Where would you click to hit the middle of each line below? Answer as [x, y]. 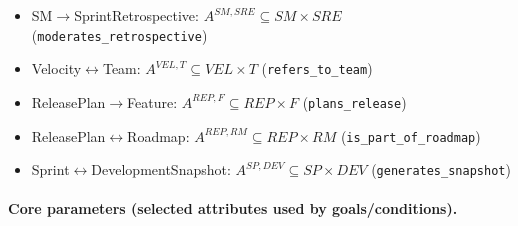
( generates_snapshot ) [441, 169]
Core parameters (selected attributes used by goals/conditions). [233, 208]
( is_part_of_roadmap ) [410, 135]
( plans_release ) [354, 101]
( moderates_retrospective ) [119, 34]
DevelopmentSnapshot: [161, 169]
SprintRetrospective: [136, 15]
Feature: [152, 101]
